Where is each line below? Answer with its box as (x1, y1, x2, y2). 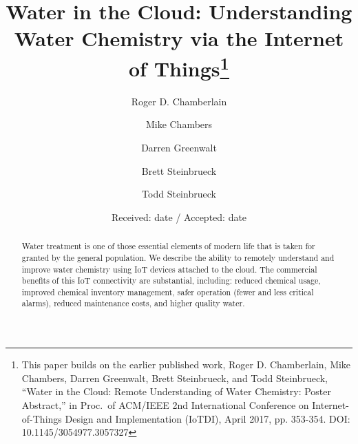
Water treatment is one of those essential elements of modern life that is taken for (21, 240, 315, 252)
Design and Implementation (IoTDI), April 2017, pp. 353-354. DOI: (65, 411, 350, 425)
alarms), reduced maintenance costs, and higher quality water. (21, 297, 245, 309)
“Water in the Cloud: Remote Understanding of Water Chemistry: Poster (21, 384, 332, 399)
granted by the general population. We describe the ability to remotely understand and (21, 251, 335, 263)
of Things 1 (128, 51, 229, 82)
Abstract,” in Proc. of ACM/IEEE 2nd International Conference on (21, 397, 309, 412)
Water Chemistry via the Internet (14, 24, 344, 52)
